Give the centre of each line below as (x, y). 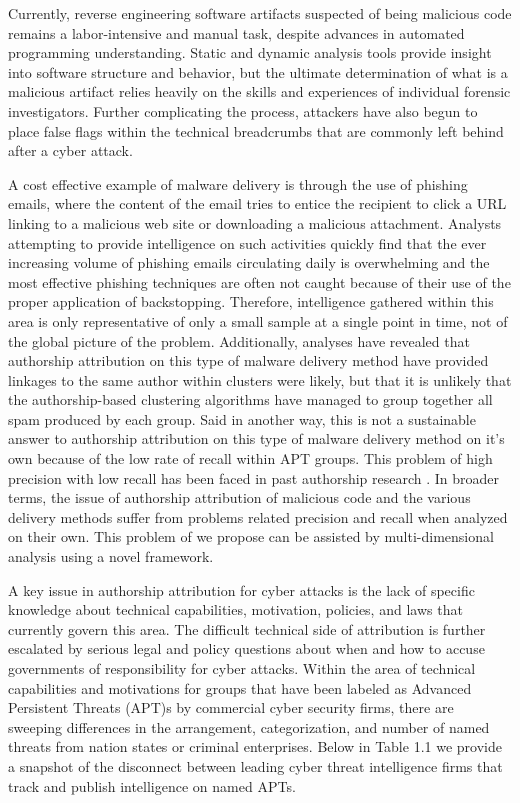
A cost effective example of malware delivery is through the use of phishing (238, 183)
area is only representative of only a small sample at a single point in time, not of (258, 320)
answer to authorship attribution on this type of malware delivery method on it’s (256, 438)
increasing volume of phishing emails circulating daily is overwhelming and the (249, 262)
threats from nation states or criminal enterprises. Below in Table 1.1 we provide (255, 746)
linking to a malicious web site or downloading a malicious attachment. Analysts (255, 222)
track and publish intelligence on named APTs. (152, 785)
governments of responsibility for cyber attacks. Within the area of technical (242, 668)
